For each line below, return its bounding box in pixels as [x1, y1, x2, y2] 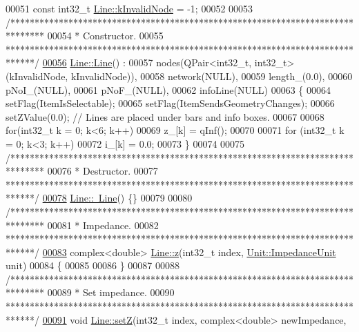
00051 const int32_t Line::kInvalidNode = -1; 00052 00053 [6, 1, 253, 15]
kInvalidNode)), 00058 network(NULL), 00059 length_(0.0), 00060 [70, 68, 353, 83]
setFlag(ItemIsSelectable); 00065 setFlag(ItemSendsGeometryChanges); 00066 [6, 96, 335, 110]
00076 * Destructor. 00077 [47, 164, 158, 178]
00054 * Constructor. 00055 [47, 28, 164, 43]
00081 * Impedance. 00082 [47, 217, 159, 232]
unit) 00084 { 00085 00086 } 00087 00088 [6, 258, 179, 273]
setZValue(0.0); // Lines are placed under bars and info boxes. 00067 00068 [6, 109, 324, 124]
